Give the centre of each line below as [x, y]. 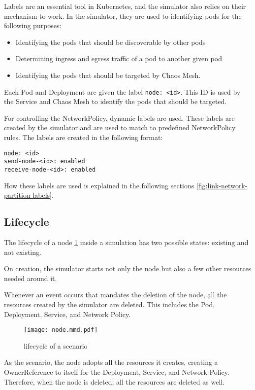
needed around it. [31, 278]
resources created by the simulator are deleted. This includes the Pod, [110, 304]
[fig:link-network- [222, 185]
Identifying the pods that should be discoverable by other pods [111, 42]
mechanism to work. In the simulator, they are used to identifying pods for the [123, 16]
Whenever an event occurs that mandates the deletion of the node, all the [115, 295]
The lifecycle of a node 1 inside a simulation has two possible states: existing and [126, 242]
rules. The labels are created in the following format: [83, 137]
